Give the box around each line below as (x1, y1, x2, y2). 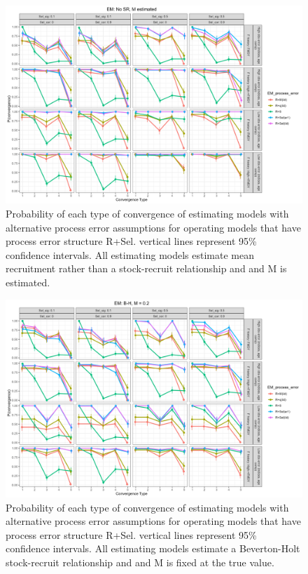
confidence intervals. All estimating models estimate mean (6, 247, 254, 262)
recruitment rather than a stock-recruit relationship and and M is (6, 261, 287, 276)
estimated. (6, 274, 50, 289)
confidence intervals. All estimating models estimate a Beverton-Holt (6, 541, 300, 556)
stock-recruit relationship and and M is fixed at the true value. (6, 554, 274, 569)
